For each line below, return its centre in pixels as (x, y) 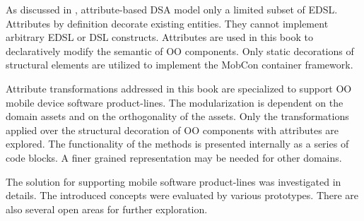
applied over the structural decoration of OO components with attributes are (172, 130)
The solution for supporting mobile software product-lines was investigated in (174, 181)
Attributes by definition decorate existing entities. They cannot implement (167, 23)
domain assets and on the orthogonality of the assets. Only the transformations (177, 116)
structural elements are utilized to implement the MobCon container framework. (180, 65)
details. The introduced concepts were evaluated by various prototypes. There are (182, 195)
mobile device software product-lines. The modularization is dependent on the (175, 102)
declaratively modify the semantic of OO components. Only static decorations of (180, 50)
